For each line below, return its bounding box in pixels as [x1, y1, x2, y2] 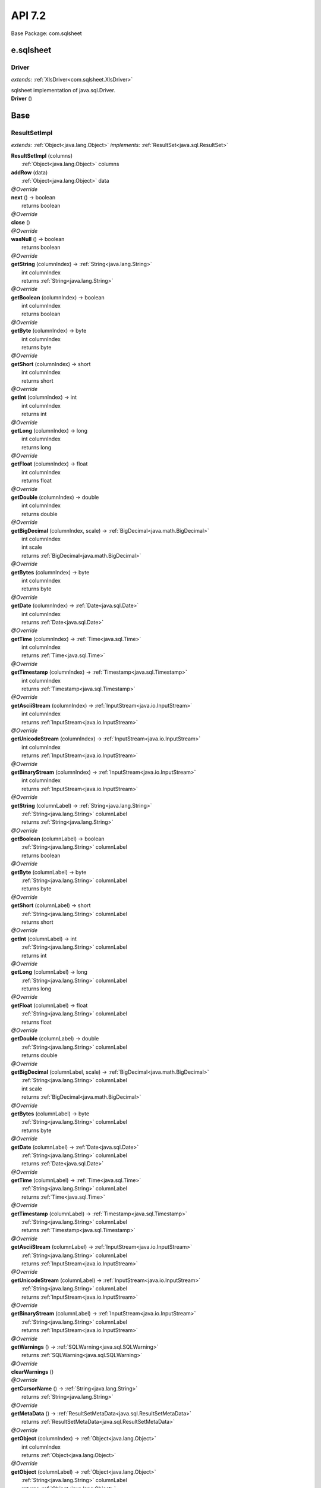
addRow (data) [11, 168, 48, 176]
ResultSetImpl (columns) [11, 152, 73, 160]
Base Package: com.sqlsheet [11, 30, 83, 37]
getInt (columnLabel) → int [11, 935, 77, 942]
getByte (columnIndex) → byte [11, 327, 87, 335]
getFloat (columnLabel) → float [11, 1002, 88, 1009]
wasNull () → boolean [11, 235, 65, 242]
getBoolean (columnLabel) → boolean [11, 835, 105, 842]
